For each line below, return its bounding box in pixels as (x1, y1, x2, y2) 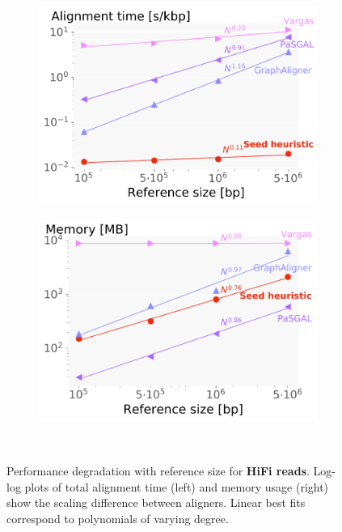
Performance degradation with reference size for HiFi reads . (6, 462, 310, 479)
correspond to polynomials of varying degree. (6, 509, 229, 526)
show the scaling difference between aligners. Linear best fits (6, 494, 306, 511)
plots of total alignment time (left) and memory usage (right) (24, 478, 329, 495)
